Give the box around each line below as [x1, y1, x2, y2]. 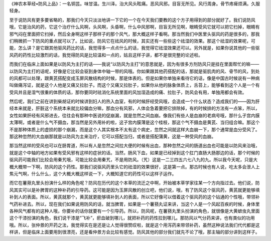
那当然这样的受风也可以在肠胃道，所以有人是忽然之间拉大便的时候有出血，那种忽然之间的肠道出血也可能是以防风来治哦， [9, 143, 260, 149]
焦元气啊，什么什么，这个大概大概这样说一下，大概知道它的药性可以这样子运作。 [9, 170, 177, 176]
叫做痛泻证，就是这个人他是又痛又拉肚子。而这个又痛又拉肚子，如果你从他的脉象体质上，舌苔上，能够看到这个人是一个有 [9, 82, 260, 88]
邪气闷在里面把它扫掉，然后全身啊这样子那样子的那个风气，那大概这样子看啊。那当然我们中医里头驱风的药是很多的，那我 [9, 31, 260, 37]
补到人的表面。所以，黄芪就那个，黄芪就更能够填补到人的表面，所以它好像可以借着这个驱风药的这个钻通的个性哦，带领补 [9, 194, 260, 200]
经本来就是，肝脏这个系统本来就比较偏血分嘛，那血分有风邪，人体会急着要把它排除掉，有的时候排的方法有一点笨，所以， [9, 105, 260, 111]
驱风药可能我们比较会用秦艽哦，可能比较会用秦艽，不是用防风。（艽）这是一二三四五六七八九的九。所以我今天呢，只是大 [9, 157, 258, 163]
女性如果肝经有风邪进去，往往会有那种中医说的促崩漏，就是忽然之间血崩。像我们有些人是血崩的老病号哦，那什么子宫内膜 [9, 112, 260, 118]
